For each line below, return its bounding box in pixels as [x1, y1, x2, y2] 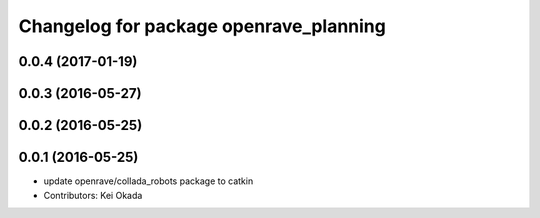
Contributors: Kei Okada [43, 189, 143, 201]
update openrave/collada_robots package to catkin [43, 175, 254, 187]
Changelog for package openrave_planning [18, 15, 387, 37]
